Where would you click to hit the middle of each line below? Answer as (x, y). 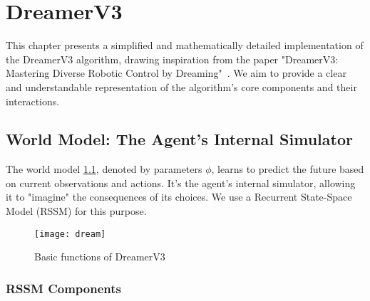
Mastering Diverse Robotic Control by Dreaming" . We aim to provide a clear (176, 73)
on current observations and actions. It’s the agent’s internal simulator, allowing (181, 183)
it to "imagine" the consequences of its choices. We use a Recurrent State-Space (179, 197)
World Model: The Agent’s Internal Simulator (179, 139)
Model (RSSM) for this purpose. (76, 211)
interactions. (33, 101)
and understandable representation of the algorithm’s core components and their (181, 86)
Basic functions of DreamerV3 (100, 257)
